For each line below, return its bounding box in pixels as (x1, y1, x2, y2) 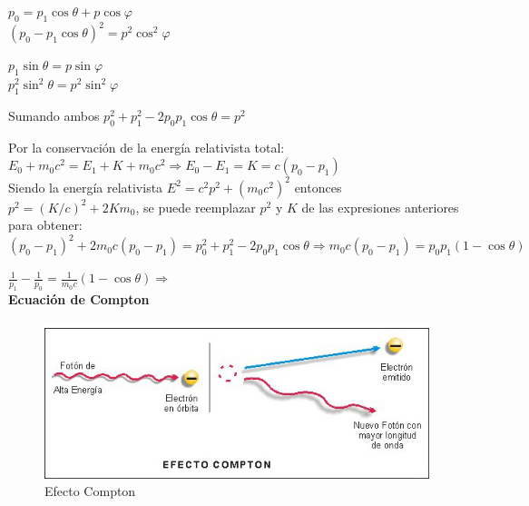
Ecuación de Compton (8, 290, 150, 309)
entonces (294, 177, 342, 196)
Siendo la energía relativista (8, 177, 163, 196)
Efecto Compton (44, 481, 136, 501)
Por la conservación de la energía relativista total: (8, 137, 285, 156)
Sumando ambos (8, 105, 100, 124)
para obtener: (8, 215, 83, 234)
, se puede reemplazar (135, 197, 256, 216)
